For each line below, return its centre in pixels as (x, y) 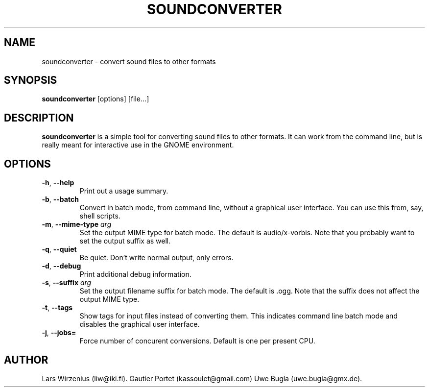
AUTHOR (26, 360)
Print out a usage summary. (124, 191)
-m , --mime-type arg (77, 224)
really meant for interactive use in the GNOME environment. (138, 145)
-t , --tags (57, 308)
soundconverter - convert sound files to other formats (129, 61)
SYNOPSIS (31, 80)
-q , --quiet (59, 249)
